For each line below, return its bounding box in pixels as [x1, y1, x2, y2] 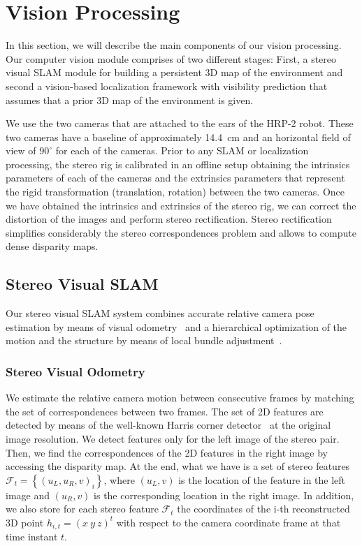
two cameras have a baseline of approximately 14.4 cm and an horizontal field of [6, 129, 351, 144]
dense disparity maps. [6, 239, 99, 253]
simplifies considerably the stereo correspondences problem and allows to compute [6, 225, 356, 239]
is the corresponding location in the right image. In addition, [94, 487, 354, 502]
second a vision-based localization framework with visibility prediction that [6, 78, 328, 93]
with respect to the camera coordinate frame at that [116, 515, 341, 529]
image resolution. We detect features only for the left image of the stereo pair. [6, 431, 340, 446]
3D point [6, 515, 44, 529]
